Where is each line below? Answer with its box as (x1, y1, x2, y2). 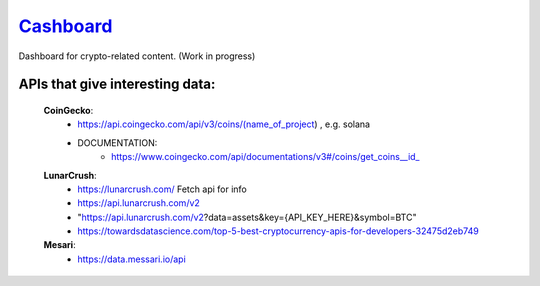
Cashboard (18, 15, 113, 37)
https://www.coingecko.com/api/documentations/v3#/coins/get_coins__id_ (111, 151, 420, 163)
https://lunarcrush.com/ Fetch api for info (77, 183, 247, 195)
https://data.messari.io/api (77, 253, 187, 265)
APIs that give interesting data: (18, 76, 216, 93)
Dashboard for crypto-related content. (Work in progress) (18, 50, 256, 62)
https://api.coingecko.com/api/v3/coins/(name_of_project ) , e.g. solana (77, 118, 370, 130)
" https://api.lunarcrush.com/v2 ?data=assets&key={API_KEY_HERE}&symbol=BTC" (77, 211, 417, 223)
